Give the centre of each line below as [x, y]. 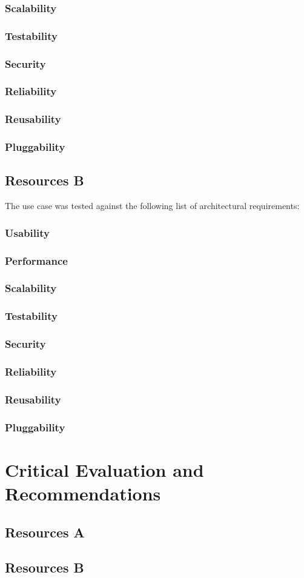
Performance [36, 260]
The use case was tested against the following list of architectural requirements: [152, 206]
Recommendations [83, 493]
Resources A [45, 532]
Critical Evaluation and [104, 469]
